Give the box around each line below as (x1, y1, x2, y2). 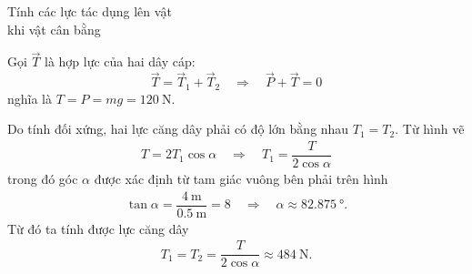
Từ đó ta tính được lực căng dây (7, 218, 189, 238)
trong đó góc (7, 168, 78, 188)
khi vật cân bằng (7, 19, 101, 38)
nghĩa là (7, 88, 53, 107)
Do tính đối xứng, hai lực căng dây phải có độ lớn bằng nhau (7, 119, 349, 138)
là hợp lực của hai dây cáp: (44, 52, 196, 71)
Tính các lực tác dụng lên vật (7, 2, 172, 20)
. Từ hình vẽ (395, 119, 465, 138)
